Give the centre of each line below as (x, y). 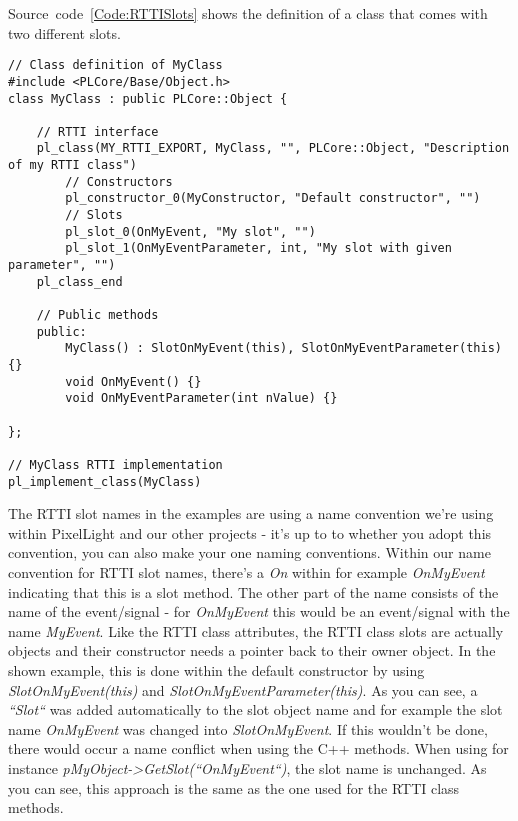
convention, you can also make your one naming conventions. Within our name (249, 552)
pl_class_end (79, 281)
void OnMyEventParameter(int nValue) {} (201, 398)
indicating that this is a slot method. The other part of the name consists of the (253, 591)
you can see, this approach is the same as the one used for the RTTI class (234, 787)
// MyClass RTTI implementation (115, 464)
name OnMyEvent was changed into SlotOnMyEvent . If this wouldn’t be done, (248, 728)
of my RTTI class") (72, 165)
